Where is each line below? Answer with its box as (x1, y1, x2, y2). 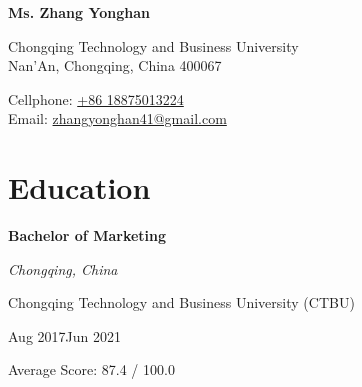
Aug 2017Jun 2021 (8, 325, 121, 346)
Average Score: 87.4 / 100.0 (8, 359, 175, 380)
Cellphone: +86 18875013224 (8, 88, 184, 109)
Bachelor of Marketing (8, 225, 167, 246)
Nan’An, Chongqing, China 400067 (8, 55, 222, 76)
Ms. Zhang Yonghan (8, 2, 151, 22)
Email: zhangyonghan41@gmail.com (8, 108, 227, 129)
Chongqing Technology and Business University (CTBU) (8, 292, 355, 313)
